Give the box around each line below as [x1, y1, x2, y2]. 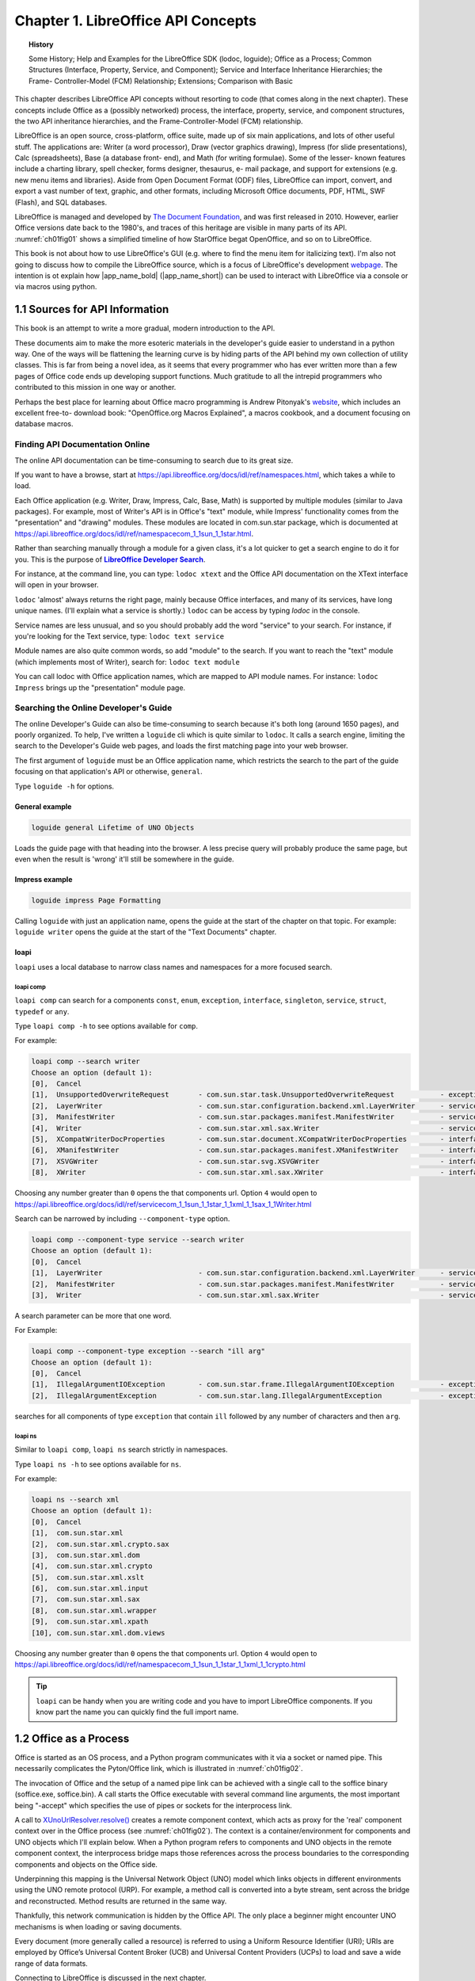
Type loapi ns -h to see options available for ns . [14, 1459, 182, 1469]
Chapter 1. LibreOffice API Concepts [14, 12, 257, 29]
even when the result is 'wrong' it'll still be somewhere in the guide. [14, 854, 234, 864]
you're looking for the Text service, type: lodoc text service [14, 632, 225, 641]
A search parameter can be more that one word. [14, 1311, 172, 1320]
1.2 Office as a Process [14, 1732, 130, 1745]
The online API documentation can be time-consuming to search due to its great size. [14, 456, 294, 465]
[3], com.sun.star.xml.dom [31, 1550, 140, 1559]
